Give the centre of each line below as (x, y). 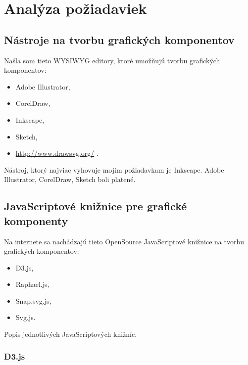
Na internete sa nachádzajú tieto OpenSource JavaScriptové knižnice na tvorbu (124, 241)
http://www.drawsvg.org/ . (57, 153)
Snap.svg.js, (33, 300)
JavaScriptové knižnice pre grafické (96, 206)
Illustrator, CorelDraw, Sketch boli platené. (70, 179)
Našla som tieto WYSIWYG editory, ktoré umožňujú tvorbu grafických (112, 60)
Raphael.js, (32, 284)
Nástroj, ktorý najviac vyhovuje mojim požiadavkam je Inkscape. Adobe (114, 169)
